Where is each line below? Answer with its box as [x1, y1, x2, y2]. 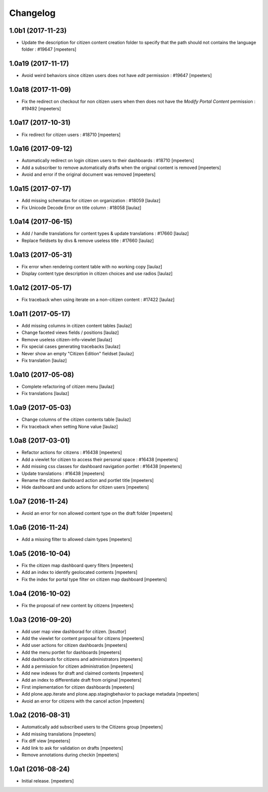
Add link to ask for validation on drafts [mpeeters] [21, 745, 124, 751]
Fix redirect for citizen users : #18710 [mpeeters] [21, 132, 121, 138]
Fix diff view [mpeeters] [21, 738, 70, 744]
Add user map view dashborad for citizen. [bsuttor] [21, 629, 127, 634]
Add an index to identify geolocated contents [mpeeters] [21, 569, 137, 575]
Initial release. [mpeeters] [21, 778, 74, 784]
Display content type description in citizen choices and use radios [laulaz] [21, 271, 173, 277]
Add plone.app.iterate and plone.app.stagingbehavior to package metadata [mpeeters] [21, 691, 200, 697]
